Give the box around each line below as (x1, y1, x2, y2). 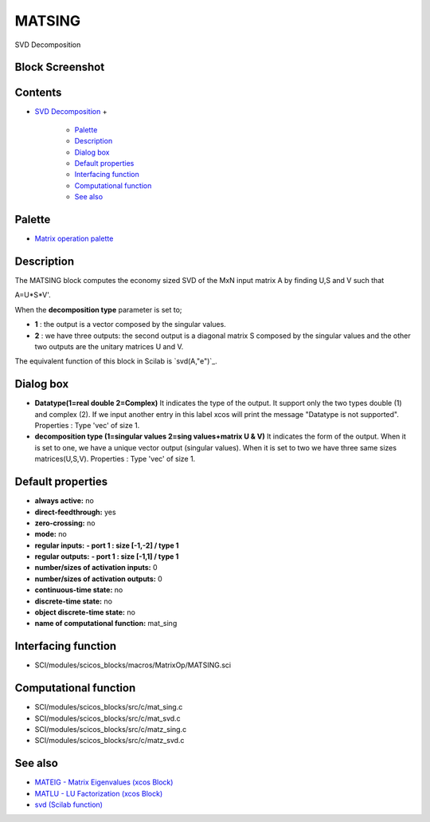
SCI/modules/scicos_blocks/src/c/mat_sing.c (34, 702, 183, 712)
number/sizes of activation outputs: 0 (34, 574, 162, 584)
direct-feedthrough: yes (34, 507, 116, 517)
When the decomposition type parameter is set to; (14, 305, 182, 314)
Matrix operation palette (34, 234, 114, 243)
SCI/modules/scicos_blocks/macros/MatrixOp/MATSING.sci (34, 660, 231, 670)
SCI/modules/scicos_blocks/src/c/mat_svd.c (34, 714, 181, 723)
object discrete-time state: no (34, 608, 135, 617)
